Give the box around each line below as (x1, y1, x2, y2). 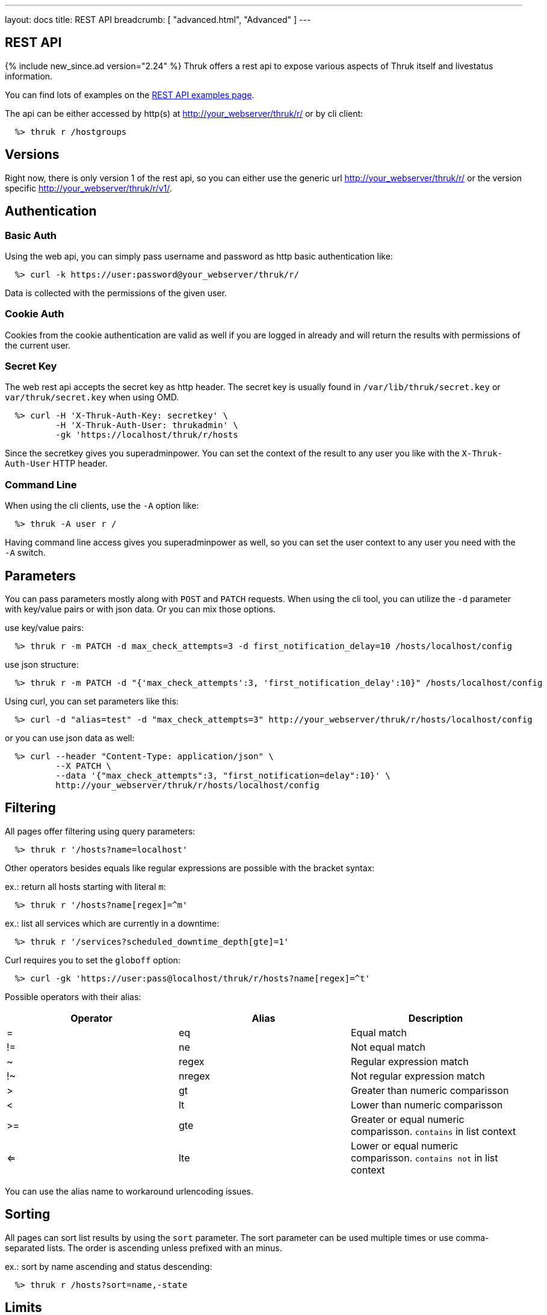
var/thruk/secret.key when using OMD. (5, 392, 179, 403)
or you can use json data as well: (5, 733, 135, 743)
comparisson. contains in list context (350, 1125, 516, 1137)
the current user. (5, 340, 70, 350)
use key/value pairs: (5, 623, 84, 633)
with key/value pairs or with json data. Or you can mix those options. (5, 604, 276, 614)
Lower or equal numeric (350, 1139, 459, 1152)
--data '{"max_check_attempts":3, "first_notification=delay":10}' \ (55, 771, 391, 780)
